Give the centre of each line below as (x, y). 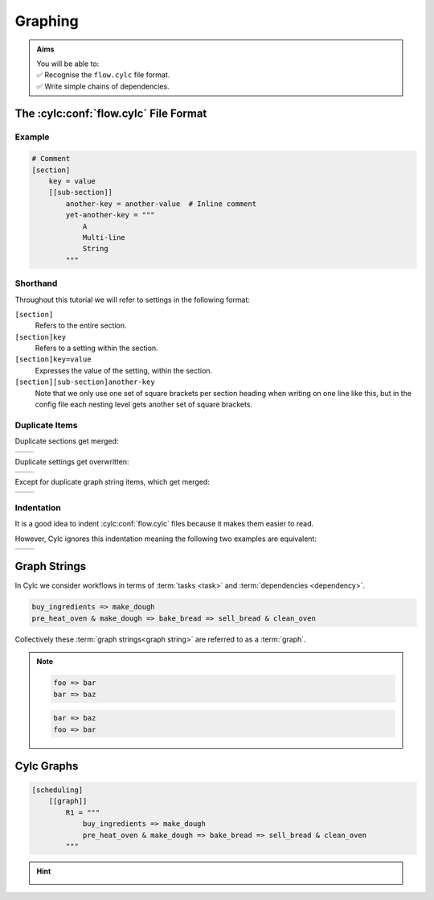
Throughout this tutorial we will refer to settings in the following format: (133, 299)
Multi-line (104, 238)
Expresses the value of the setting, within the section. (124, 370)
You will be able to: (68, 64)
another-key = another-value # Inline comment (161, 204)
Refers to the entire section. (81, 325)
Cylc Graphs (47, 766)
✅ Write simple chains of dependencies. (103, 86)
